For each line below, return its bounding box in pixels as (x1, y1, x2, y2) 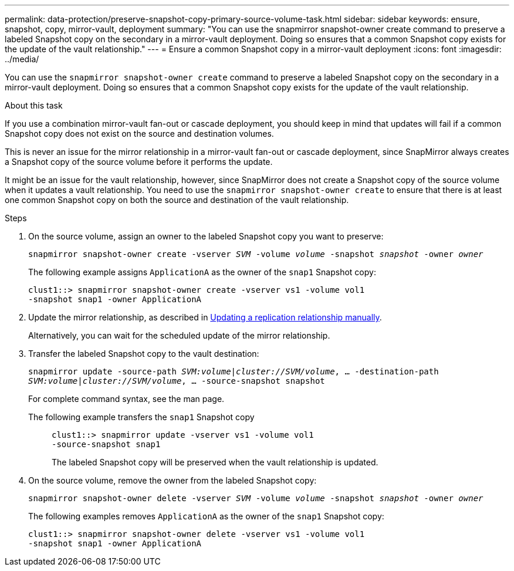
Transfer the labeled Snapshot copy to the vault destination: (28, 349, 259, 359)
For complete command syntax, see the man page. (28, 394, 225, 404)
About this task (5, 100, 63, 110)
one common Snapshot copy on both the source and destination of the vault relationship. (5, 195, 349, 205)
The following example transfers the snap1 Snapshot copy (28, 412, 255, 422)
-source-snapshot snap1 (52, 440, 161, 449)
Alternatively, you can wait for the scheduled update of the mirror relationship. (28, 330, 330, 340)
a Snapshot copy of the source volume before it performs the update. (5, 157, 273, 167)
